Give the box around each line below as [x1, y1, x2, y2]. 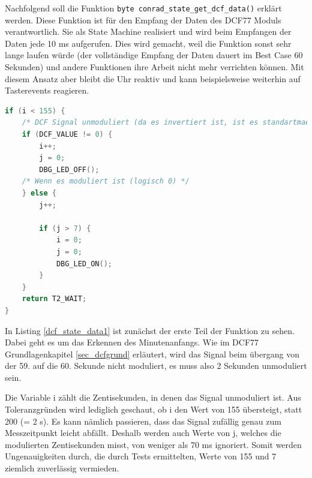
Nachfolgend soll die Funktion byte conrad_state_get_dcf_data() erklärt [5, 2, 282, 14]
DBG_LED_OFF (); [39, 165, 100, 174]
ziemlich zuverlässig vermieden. [5, 462, 119, 474]
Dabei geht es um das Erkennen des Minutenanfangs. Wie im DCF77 [5, 336, 259, 348]
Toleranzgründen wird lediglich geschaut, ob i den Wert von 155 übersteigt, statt [5, 403, 302, 416]
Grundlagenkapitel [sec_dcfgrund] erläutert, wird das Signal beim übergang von [5, 347, 299, 360]
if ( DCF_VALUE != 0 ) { [22, 130, 113, 139]
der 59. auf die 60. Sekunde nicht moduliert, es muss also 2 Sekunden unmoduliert [5, 359, 307, 372]
